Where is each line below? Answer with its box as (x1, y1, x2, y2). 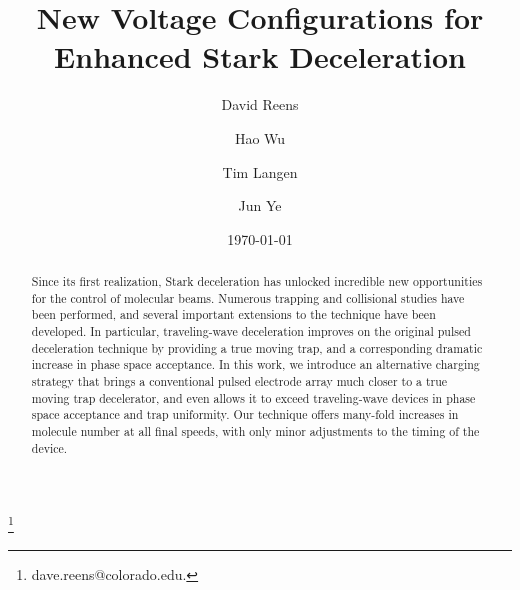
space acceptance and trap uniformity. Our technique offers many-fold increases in (31, 406, 459, 423)
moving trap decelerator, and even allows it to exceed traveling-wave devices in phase (31, 389, 476, 406)
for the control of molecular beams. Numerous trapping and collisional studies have (31, 289, 465, 306)
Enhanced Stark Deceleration (54, 36, 466, 77)
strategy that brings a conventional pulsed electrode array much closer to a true (31, 373, 448, 390)
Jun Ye (238, 195, 282, 216)
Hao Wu (234, 127, 286, 148)
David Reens (221, 94, 299, 115)
